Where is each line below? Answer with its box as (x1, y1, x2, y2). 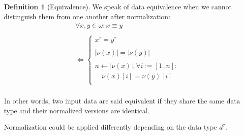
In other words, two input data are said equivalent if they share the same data (4, 96, 240, 106)
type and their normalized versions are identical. (4, 105, 150, 115)
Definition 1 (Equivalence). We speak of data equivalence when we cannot (4, 1, 232, 11)
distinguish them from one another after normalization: (4, 11, 170, 21)
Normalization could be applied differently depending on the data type (4, 122, 217, 132)
